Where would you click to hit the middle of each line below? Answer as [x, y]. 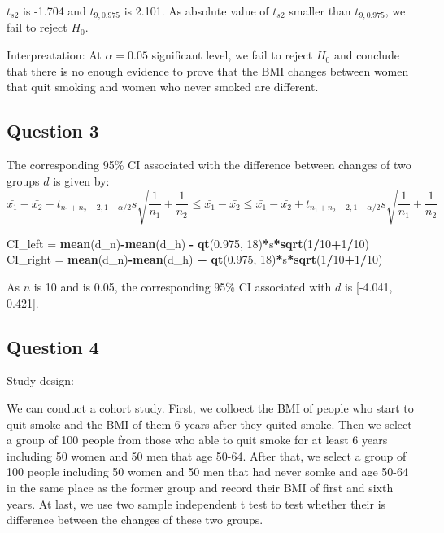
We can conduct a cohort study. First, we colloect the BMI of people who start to [210, 407]
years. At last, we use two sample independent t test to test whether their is [196, 503]
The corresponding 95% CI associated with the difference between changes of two [209, 165]
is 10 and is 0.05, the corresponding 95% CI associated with [183, 286]
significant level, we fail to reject [232, 55]
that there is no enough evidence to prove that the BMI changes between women [208, 70]
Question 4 [53, 346]
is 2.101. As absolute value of [196, 11]
